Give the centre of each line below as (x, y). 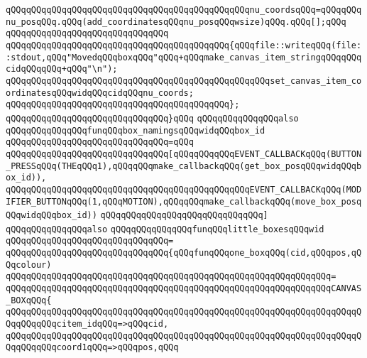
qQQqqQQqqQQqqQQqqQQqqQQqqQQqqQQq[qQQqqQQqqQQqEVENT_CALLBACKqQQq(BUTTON (184, 154)
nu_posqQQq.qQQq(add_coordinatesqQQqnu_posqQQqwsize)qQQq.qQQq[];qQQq (176, 22)
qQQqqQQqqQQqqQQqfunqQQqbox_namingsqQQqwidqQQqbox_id (136, 130)
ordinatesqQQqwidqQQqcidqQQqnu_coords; (100, 93)
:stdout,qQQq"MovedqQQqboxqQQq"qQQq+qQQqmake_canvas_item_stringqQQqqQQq (184, 57)
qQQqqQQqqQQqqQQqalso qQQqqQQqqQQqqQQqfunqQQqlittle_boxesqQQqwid (165, 229)
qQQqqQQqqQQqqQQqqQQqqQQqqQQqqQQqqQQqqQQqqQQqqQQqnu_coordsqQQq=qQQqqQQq (184, 10)
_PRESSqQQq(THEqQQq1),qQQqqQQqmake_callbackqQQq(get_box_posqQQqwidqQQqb (184, 166)
